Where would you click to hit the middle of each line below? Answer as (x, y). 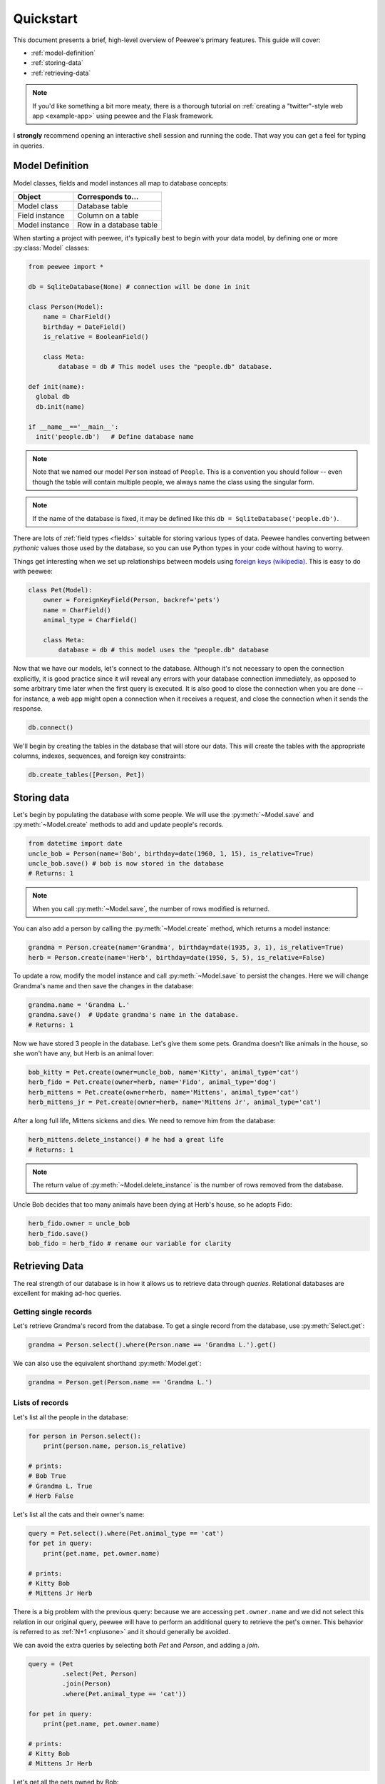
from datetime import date (75, 843)
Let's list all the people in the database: (71, 1417)
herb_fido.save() (58, 1233)
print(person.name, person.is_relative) (115, 1446)
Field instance (41, 216)
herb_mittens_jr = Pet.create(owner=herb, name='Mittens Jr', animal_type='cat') (175, 1102)
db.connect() (51, 727)
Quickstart (46, 19)
